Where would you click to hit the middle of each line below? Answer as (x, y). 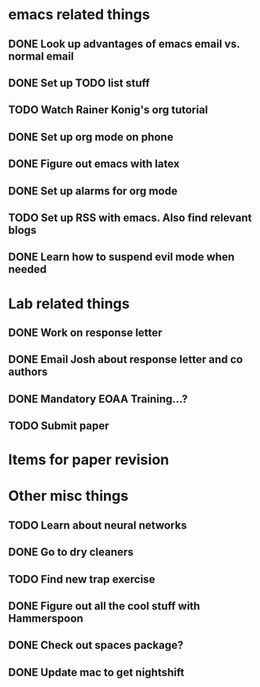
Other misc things (69, 496)
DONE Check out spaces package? (96, 645)
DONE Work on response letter (85, 332)
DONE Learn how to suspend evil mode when (122, 257)
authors (28, 372)
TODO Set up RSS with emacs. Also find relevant (130, 218)
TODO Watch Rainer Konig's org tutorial (108, 110)
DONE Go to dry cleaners (71, 552)
